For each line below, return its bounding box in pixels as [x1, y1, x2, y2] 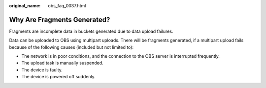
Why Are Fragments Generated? [9, 15, 110, 24]
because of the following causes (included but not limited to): [9, 44, 134, 50]
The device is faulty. [21, 66, 63, 73]
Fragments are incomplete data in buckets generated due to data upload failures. [9, 28, 173, 34]
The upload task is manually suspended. [21, 60, 103, 66]
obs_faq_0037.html [48, 3, 86, 8]
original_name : [9, 3, 41, 8]
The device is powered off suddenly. [21, 74, 96, 80]
